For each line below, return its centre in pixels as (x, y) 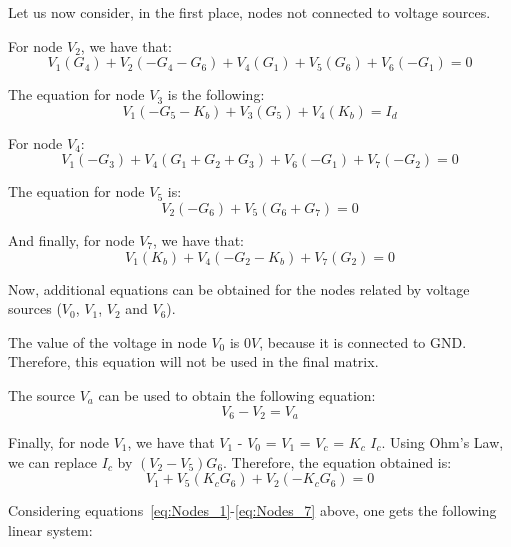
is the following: (216, 94)
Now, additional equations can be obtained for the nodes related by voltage (239, 288)
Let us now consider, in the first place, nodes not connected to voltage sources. (249, 12)
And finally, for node (71, 239)
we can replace (53, 461)
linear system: (50, 529)
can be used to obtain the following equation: (237, 394)
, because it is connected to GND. (363, 341)
